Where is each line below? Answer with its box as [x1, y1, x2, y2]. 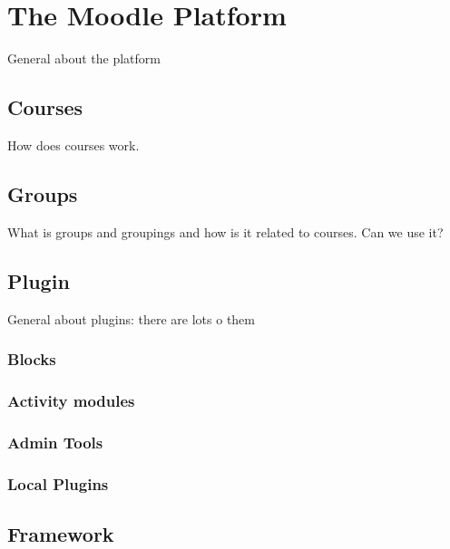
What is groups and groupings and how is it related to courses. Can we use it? [7, 222, 444, 241]
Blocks [7, 348, 56, 371]
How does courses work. [7, 135, 140, 154]
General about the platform [7, 49, 161, 68]
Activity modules [7, 389, 135, 411]
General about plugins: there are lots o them [7, 309, 255, 328]
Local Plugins [7, 472, 109, 495]
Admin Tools [7, 430, 103, 453]
